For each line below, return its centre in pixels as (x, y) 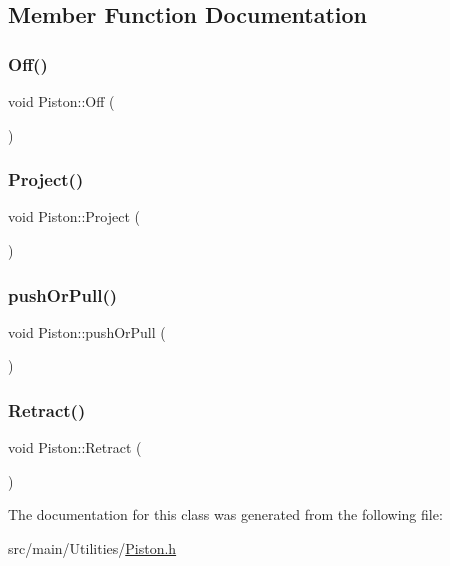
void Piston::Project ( (74, 216)
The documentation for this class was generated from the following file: (225, 514)
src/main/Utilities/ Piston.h (92, 548)
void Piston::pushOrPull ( (87, 331)
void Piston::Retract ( (75, 447)
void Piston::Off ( (61, 101)
